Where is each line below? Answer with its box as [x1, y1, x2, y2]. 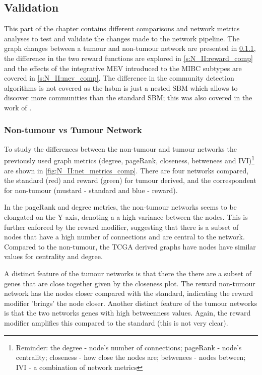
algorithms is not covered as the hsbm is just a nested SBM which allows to [4, 82, 238, 93]
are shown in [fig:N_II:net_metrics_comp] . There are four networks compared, [4, 165, 249, 175]
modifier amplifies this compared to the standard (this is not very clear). [4, 317, 228, 328]
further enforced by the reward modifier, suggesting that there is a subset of [4, 221, 239, 232]
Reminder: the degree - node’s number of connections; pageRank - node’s [16, 342, 242, 352]
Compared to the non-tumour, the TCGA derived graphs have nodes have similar [4, 241, 256, 252]
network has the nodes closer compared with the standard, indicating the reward [4, 288, 253, 298]
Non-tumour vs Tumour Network [4, 123, 142, 136]
